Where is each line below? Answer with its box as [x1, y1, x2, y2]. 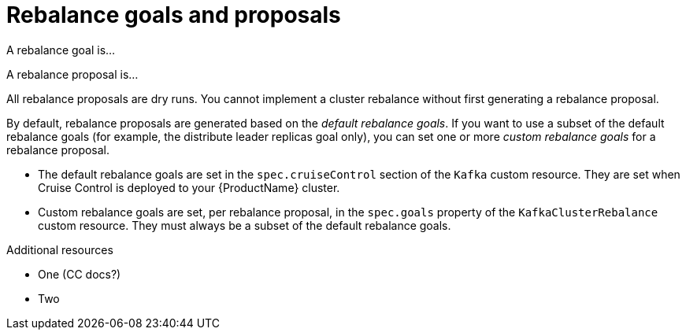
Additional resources [6, 242, 113, 257]
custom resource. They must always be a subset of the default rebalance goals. [38, 218, 451, 232]
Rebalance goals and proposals [6, 2, 341, 28]
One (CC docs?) [38, 267, 121, 281]
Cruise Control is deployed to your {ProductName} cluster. [38, 180, 340, 194]
